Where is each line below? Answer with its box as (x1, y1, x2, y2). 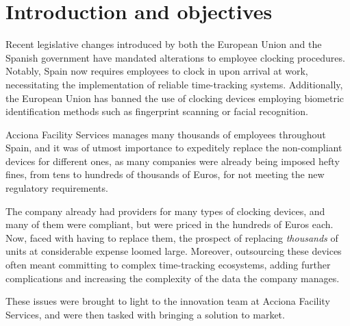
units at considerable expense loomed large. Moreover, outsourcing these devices (5, 244, 342, 258)
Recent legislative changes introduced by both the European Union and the (5, 37, 322, 51)
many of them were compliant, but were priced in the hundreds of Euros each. (5, 217, 334, 231)
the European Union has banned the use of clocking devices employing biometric (5, 90, 345, 105)
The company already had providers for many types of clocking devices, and (5, 203, 325, 218)
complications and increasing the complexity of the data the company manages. (5, 271, 340, 285)
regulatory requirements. (5, 181, 108, 195)
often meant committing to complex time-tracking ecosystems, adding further (5, 258, 331, 272)
